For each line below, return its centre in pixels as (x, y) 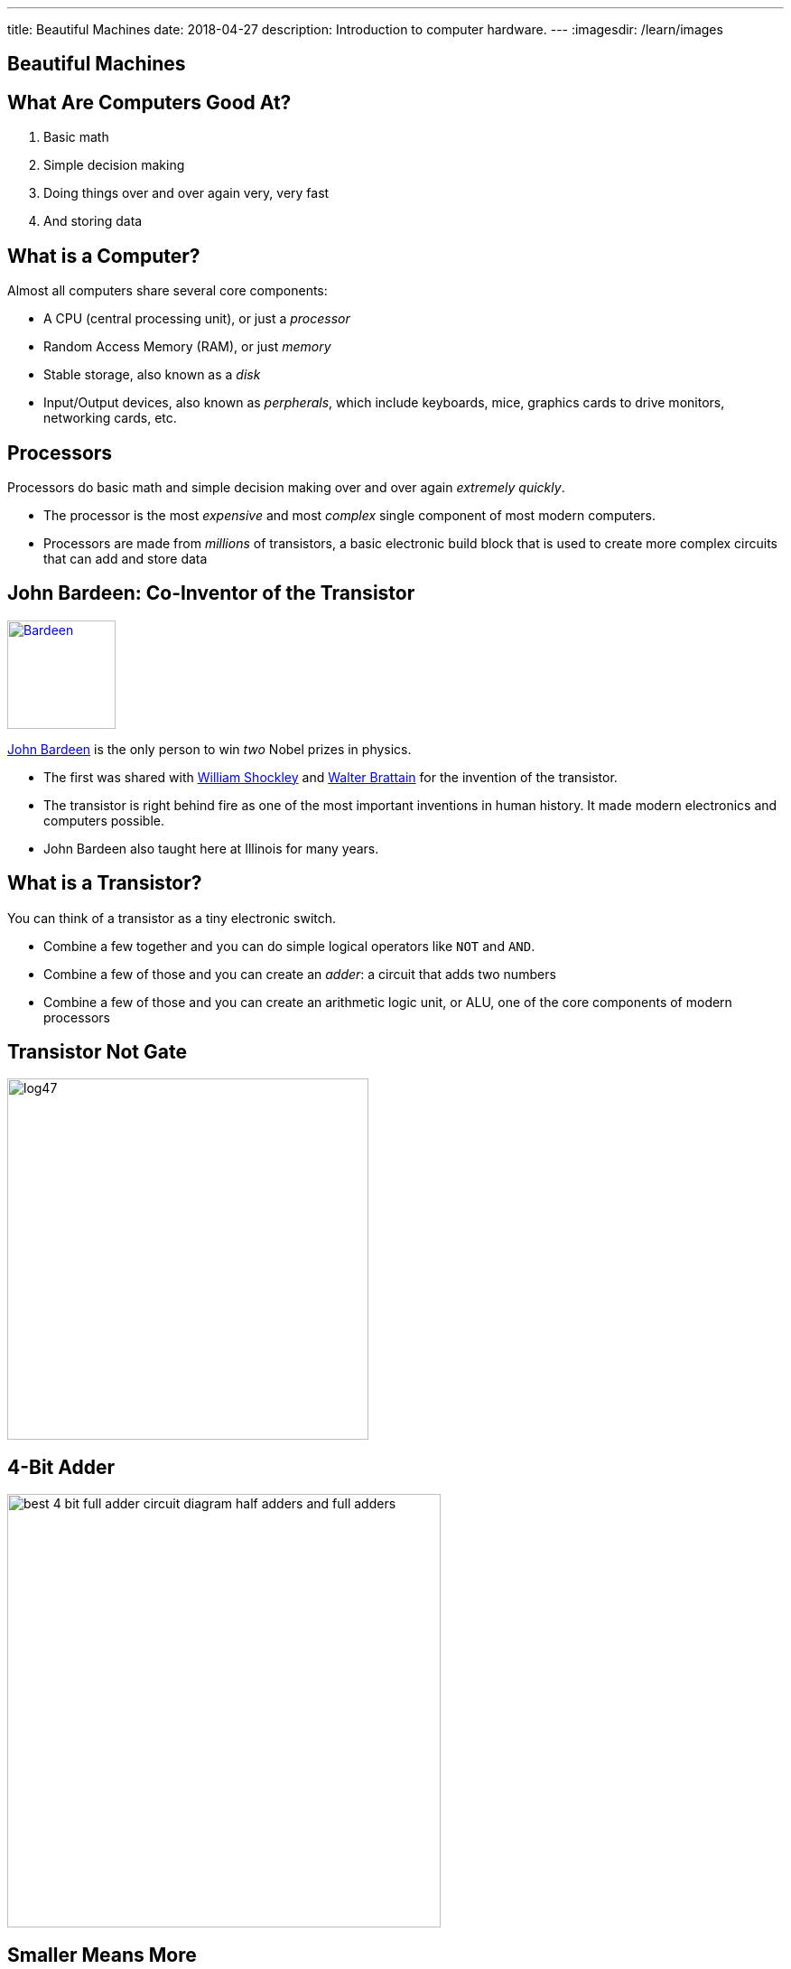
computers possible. (104, 820)
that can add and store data (126, 558)
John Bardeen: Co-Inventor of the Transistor (211, 593)
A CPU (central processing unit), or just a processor (197, 319)
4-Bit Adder (61, 1467)
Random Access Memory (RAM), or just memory (187, 347)
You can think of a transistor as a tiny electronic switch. (172, 918)
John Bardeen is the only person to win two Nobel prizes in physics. (209, 749)
